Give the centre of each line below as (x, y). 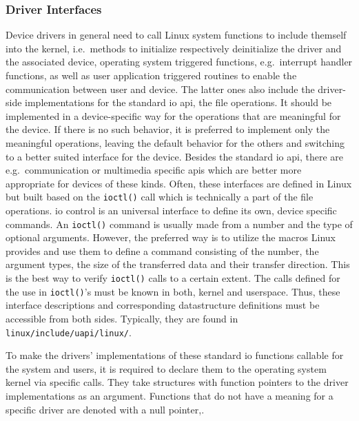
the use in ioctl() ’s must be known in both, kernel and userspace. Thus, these (173, 291)
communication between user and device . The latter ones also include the (160, 89)
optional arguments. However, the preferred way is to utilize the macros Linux (171, 237)
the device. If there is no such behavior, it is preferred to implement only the (168, 129)
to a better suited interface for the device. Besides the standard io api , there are (174, 156)
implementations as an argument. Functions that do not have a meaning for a (170, 395)
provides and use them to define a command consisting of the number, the (162, 250)
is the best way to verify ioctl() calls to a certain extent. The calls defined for (173, 278)
